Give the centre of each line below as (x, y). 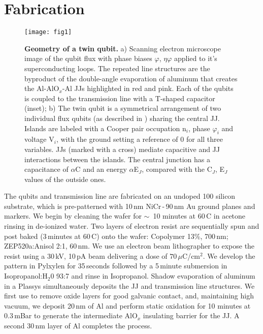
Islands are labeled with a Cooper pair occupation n (105, 128)
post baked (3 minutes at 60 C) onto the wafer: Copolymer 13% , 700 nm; (116, 236)
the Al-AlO (42, 88)
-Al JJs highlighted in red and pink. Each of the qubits (148, 88)
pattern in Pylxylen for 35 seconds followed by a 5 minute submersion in (116, 266)
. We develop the (229, 255)
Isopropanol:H (26, 276)
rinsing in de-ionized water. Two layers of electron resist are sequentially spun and (132, 226)
